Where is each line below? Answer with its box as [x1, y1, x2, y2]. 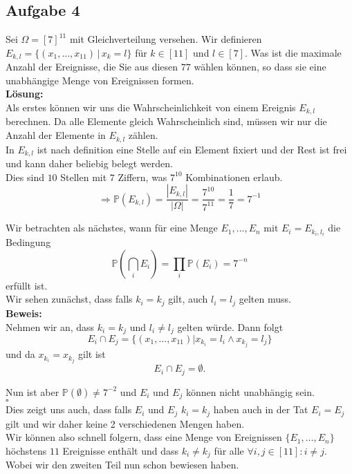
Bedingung [6, 235, 51, 249]
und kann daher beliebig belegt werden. [6, 155, 174, 170]
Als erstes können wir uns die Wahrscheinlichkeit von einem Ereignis [6, 100, 296, 115]
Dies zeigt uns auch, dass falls [6, 402, 132, 417]
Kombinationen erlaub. [185, 169, 283, 184]
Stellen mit [60, 169, 107, 184]
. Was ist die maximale [245, 45, 342, 59]
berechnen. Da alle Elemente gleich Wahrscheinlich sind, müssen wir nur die [6, 114, 327, 129]
